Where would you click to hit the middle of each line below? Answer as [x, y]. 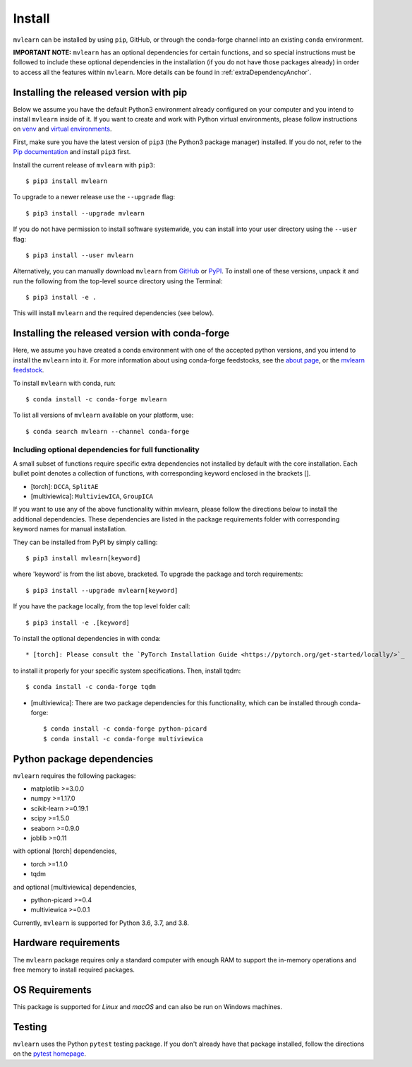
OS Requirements [52, 990]
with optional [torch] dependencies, [65, 851]
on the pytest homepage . [49, 1054]
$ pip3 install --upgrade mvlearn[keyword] [102, 590]
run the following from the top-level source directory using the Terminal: [118, 281]
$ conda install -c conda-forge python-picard [125, 729]
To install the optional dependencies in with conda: [87, 638]
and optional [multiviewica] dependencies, [75, 887]
